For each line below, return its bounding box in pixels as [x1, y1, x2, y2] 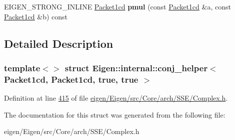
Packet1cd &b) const [4, 11, 68, 21]
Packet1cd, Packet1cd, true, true [4, 73, 138, 85]
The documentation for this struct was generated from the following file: [4, 109, 225, 120]
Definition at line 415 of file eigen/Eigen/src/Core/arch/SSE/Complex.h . [4, 93, 228, 103]
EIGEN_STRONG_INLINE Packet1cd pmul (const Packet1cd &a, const [4, 1, 231, 11]
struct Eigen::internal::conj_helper [64, 61, 208, 74]
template [4, 61, 40, 74]
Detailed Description [4, 35, 113, 51]
